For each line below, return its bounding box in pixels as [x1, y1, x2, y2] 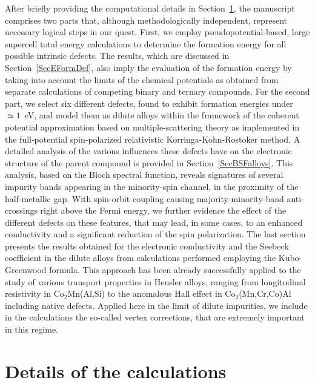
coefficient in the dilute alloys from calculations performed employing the [5, 251, 276, 264]
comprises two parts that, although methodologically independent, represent [5, 13, 287, 26]
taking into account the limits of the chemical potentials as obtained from [5, 73, 279, 86]
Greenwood [5, 263, 47, 276]
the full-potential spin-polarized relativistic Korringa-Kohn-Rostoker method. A [5, 132, 300, 145]
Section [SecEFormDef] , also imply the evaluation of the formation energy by [5, 61, 292, 73]
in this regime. [5, 323, 59, 336]
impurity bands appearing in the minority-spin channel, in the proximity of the [5, 180, 299, 192]
